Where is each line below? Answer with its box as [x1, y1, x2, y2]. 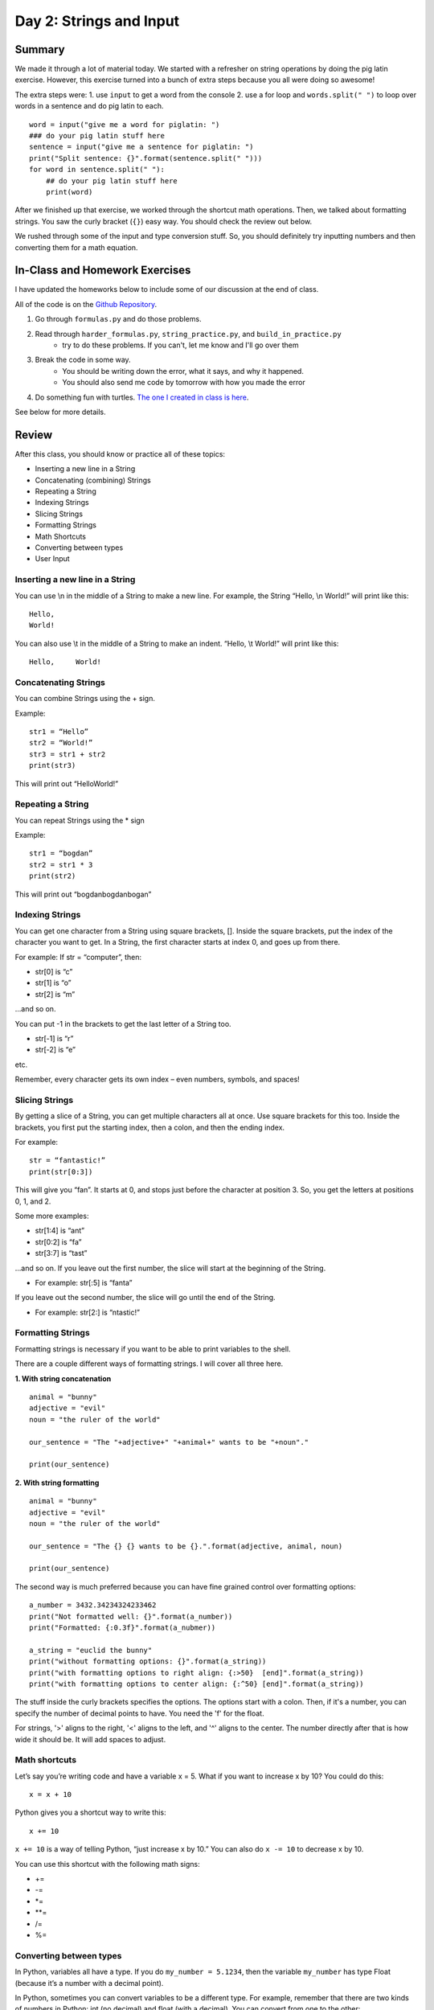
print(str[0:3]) [29, 1167, 93, 1176]
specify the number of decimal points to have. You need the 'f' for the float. [14, 1708, 264, 1718]
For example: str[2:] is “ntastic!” [35, 1307, 141, 1317]
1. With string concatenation [14, 1373, 112, 1383]
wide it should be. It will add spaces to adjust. [14, 1734, 166, 1744]
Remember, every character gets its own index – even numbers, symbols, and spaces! [14, 1074, 301, 1085]
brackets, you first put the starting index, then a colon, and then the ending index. [14, 1122, 285, 1132]
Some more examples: [14, 1211, 89, 1220]
